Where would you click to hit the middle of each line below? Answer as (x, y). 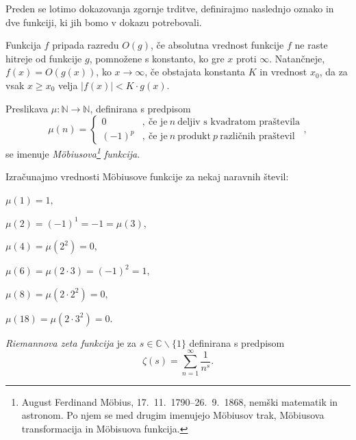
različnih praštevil (257, 137)
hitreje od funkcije (44, 58)
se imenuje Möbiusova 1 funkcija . (73, 152)
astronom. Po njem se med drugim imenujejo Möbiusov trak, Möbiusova (173, 415)
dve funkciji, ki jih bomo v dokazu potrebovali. (104, 22)
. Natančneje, (297, 58)
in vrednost (283, 72)
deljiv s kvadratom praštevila (239, 122)
